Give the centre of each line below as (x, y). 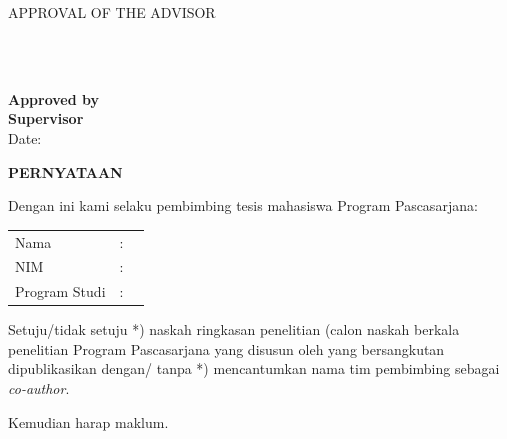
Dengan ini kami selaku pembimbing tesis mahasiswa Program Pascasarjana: (243, 205)
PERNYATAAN (65, 171)
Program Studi (60, 291)
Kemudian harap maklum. (88, 421)
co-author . (39, 388)
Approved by (54, 98)
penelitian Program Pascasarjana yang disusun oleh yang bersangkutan (226, 348)
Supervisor (46, 118)
